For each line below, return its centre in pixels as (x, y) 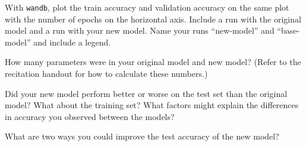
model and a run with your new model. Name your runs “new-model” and (140, 30)
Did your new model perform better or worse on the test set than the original (146, 93)
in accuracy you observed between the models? (90, 116)
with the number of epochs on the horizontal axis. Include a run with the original (153, 19)
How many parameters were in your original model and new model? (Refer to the (153, 62)
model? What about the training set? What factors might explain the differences (152, 105)
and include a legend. (72, 42)
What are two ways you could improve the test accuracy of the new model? (142, 136)
